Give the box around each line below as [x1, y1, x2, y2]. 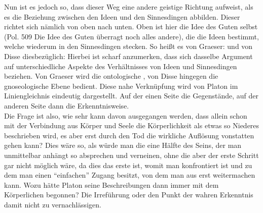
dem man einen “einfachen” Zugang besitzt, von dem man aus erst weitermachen [4, 170, 255, 180]
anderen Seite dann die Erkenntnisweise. [4, 100, 129, 111]
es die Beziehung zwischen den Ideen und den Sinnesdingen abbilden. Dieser [4, 11, 240, 22]
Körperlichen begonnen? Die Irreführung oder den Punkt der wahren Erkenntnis [4, 189, 253, 200]
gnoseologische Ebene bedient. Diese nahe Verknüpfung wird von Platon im [4, 80, 238, 91]
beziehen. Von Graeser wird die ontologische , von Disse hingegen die [4, 71, 218, 81]
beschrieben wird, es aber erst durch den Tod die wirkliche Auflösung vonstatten [4, 130, 254, 140]
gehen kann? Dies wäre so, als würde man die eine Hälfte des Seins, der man [4, 140, 242, 150]
